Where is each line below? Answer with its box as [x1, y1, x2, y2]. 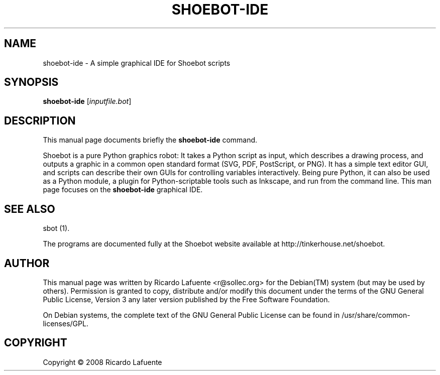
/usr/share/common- [342, 310, 410, 319]
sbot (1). [43, 224, 70, 233]
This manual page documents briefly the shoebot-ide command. [43, 136, 258, 145]
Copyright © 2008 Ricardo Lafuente [43, 357, 162, 366]
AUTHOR [4, 257, 50, 270]
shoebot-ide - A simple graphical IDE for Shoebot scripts [43, 58, 231, 67]
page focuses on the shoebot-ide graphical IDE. [43, 185, 203, 194]
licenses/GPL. [43, 319, 88, 328]
